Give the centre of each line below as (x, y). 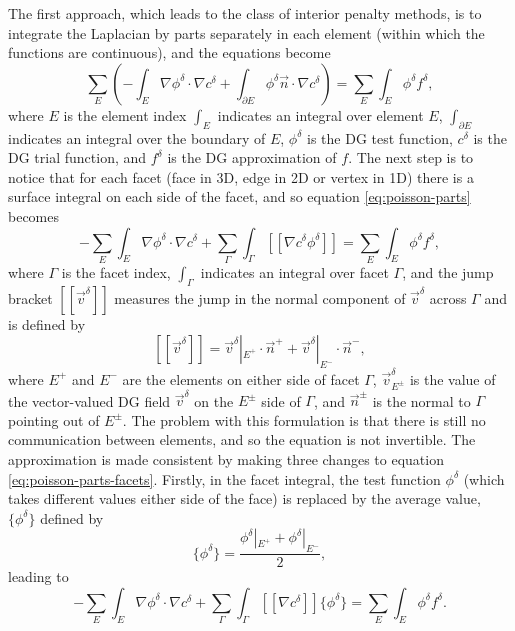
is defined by (47, 323)
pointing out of (54, 419)
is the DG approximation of (252, 157)
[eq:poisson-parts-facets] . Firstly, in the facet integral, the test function (224, 478)
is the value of (452, 378)
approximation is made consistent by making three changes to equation (226, 459)
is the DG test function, (380, 137)
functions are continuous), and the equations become (169, 52)
